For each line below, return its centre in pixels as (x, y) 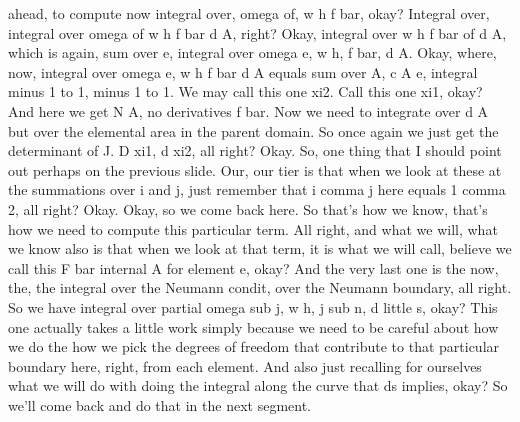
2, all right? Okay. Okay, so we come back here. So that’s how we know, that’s (248, 208)
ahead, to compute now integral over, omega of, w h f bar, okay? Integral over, (249, 13)
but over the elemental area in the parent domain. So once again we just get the (253, 130)
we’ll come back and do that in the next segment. (159, 404)
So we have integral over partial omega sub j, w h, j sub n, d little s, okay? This (253, 306)
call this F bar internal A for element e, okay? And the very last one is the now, (253, 267)
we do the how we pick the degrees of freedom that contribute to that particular (254, 346)
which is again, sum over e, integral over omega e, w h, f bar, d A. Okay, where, (252, 52)
